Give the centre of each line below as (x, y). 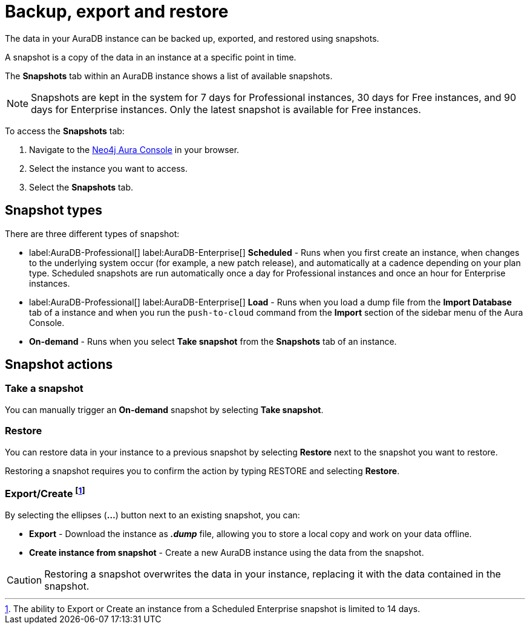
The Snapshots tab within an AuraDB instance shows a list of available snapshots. (169, 76)
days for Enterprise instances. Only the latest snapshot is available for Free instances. (226, 109)
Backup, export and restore (117, 11)
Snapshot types (54, 210)
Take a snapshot (44, 389)
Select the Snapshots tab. (81, 187)
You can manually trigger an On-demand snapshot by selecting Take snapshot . (164, 409)
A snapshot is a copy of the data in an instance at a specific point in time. (151, 57)
